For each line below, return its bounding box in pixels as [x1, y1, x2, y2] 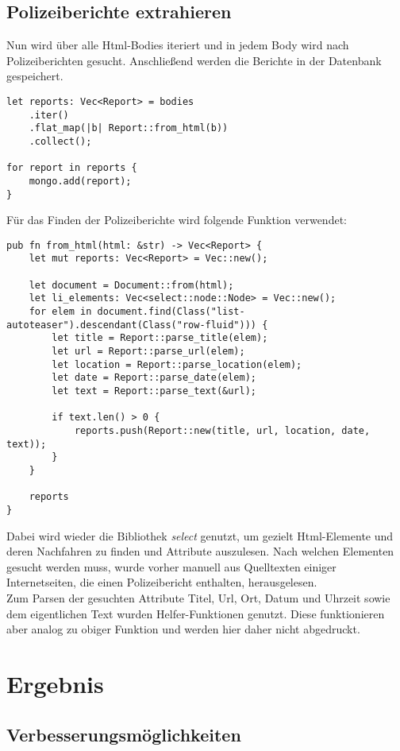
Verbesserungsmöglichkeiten [6, 722, 241, 746]
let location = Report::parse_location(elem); [52, 358, 302, 370]
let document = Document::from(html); [29, 279, 234, 291]
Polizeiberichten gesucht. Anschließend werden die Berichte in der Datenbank [6, 52, 382, 68]
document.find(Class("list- [97, 306, 245, 318]
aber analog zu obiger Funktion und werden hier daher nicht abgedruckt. [6, 621, 360, 637]
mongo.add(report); [29, 175, 132, 187]
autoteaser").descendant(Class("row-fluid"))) [6, 319, 256, 331]
